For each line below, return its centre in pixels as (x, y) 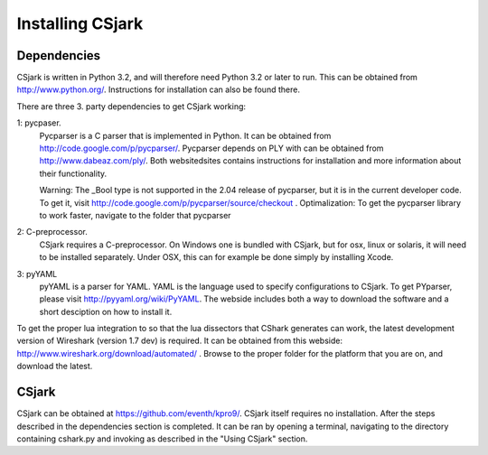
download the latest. (55, 367)
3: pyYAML (37, 274)
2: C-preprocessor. (52, 232)
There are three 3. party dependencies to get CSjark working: (131, 106)
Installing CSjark (80, 23)
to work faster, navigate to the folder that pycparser (135, 215)
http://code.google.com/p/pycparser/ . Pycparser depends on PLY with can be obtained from (211, 148)
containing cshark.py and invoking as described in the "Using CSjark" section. (162, 439)
